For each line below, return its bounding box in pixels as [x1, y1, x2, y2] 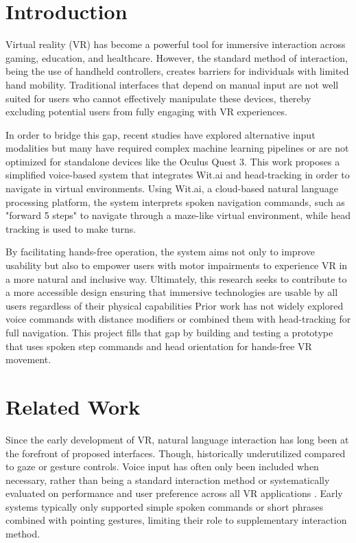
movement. [5, 352, 51, 367]
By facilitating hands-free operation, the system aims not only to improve [5, 244, 315, 259]
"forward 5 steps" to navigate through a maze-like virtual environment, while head [5, 208, 351, 222]
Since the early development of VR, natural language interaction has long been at [5, 432, 349, 446]
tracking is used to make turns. [5, 221, 137, 235]
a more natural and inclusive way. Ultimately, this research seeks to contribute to [5, 271, 347, 286]
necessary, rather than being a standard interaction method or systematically [5, 472, 330, 487]
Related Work [5, 392, 141, 420]
